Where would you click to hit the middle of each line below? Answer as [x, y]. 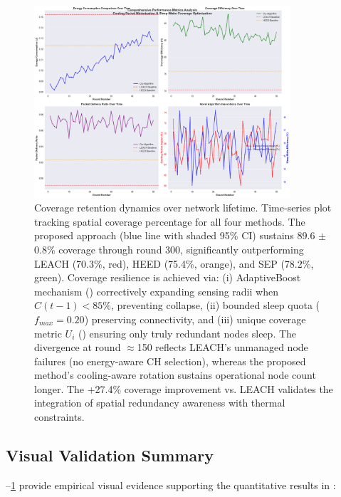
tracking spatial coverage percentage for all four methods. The [170, 221]
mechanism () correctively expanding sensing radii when [156, 291]
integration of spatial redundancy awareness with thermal [160, 403]
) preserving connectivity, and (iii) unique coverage [195, 319]
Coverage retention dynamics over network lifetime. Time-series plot [183, 208]
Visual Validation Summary [110, 455]
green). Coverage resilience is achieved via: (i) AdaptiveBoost [168, 277]
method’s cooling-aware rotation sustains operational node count [175, 375]
